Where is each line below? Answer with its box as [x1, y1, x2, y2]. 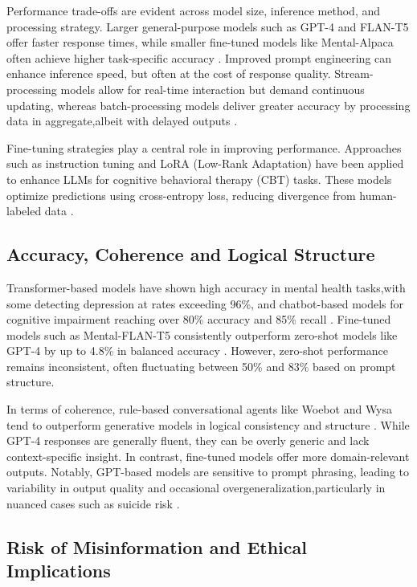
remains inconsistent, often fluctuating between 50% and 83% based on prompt [6, 357, 396, 374]
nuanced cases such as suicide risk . [6, 495, 180, 512]
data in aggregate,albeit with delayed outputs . [6, 112, 238, 129]
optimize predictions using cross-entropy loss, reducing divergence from [6, 186, 356, 203]
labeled [6, 202, 42, 219]
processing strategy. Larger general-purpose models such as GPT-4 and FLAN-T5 [6, 18, 409, 35]
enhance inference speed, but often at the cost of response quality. [6, 65, 331, 82]
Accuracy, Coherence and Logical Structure [6, 242, 375, 267]
